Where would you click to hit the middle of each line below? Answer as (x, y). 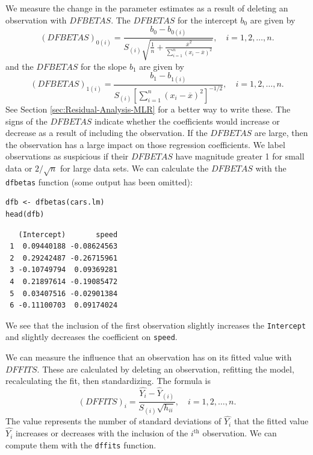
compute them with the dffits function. (81, 444)
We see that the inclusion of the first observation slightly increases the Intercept (156, 325)
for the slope (104, 66)
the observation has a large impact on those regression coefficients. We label (145, 144)
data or (19, 168)
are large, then (281, 133)
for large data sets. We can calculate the (134, 168)
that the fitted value (271, 421)
